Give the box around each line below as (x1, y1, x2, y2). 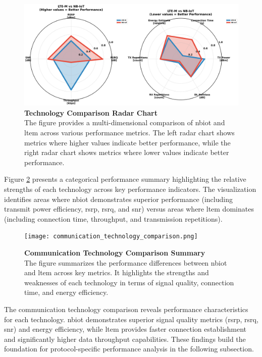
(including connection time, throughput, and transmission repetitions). (4, 213, 223, 224)
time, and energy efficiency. (24, 287, 109, 297)
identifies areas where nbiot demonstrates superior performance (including (4, 193, 233, 204)
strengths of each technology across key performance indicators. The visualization (4, 183, 256, 194)
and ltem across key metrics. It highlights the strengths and (24, 267, 209, 278)
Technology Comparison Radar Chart (24, 107, 158, 118)
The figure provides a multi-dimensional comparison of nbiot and (24, 117, 225, 128)
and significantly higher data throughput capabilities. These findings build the (4, 333, 246, 344)
